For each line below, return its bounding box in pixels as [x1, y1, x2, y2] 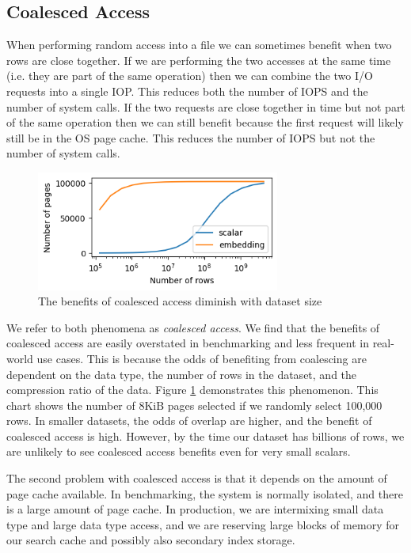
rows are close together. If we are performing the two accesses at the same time [6, 51, 391, 68]
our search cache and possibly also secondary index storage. [6, 532, 295, 548]
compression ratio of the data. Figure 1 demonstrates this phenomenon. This [6, 381, 379, 398]
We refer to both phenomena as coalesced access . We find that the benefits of [6, 319, 380, 335]
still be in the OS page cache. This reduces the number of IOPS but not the [6, 129, 375, 146]
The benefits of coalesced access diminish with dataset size [38, 293, 322, 309]
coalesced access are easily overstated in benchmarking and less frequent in [6, 335, 369, 351]
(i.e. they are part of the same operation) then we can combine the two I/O [6, 67, 373, 84]
